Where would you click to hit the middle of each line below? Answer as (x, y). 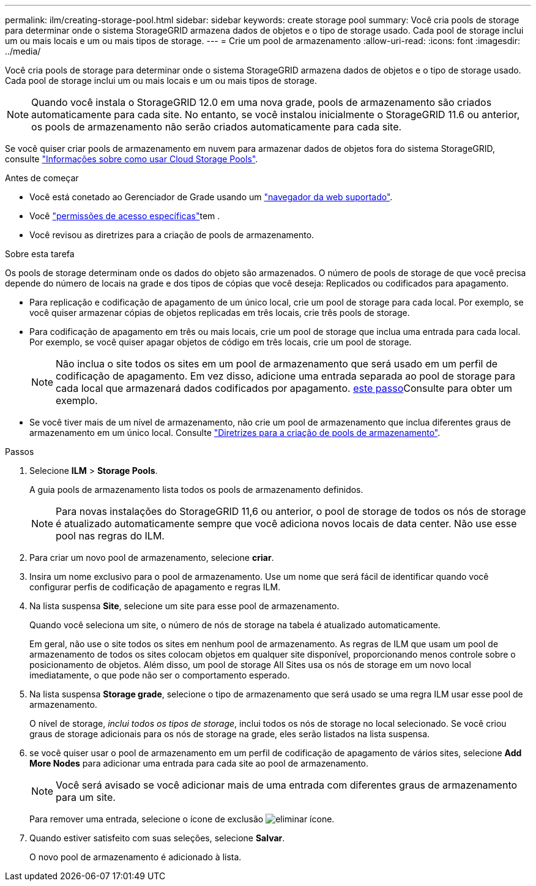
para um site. (86, 797)
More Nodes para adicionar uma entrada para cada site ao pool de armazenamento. (199, 763)
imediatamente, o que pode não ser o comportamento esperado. (160, 675)
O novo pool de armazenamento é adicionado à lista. (136, 857)
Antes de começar (42, 178)
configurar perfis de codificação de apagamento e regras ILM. (155, 587)
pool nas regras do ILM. (110, 536)
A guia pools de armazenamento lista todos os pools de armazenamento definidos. (196, 490)
